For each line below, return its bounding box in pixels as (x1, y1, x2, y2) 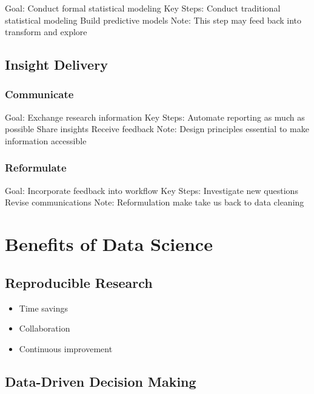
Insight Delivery (5, 55, 108, 74)
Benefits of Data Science (5, 232, 213, 256)
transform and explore (5, 25, 87, 38)
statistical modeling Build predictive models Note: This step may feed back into (5, 13, 302, 26)
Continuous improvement (19, 342, 113, 355)
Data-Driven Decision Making (5, 372, 196, 390)
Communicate (5, 87, 74, 102)
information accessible (5, 134, 87, 147)
